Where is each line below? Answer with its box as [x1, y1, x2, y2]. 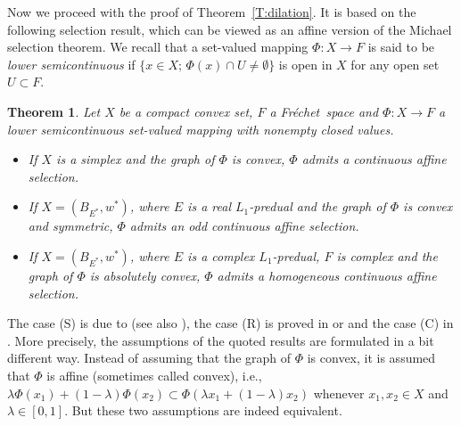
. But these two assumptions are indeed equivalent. [64, 401, 342, 420]
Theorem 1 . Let [7, 102, 101, 120]
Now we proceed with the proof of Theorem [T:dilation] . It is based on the [7, 3, 416, 20]
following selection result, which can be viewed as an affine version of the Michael [7, 20, 452, 38]
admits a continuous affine [301, 150, 447, 168]
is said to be [367, 37, 435, 56]
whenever [313, 383, 365, 402]
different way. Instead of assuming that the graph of [7, 348, 292, 367]
